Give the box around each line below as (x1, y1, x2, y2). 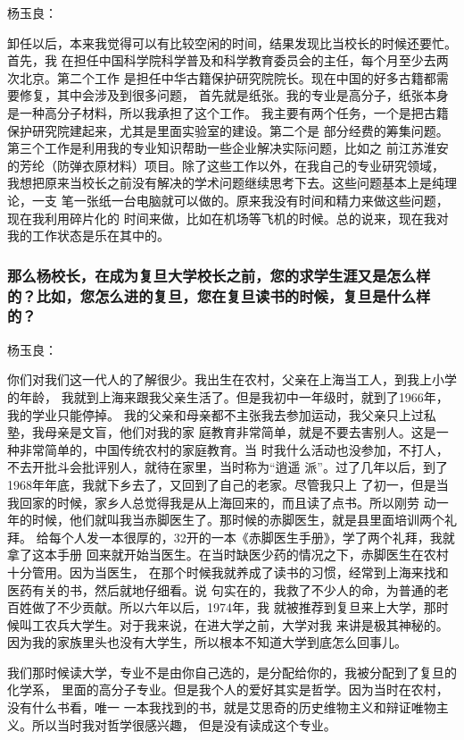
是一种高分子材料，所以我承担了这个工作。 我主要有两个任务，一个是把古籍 (7, 103, 449, 122)
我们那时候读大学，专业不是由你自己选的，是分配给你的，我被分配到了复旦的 (7, 662, 457, 681)
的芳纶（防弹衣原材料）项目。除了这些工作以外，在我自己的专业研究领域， (7, 156, 444, 174)
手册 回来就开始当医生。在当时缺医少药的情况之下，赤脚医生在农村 (56, 545, 449, 564)
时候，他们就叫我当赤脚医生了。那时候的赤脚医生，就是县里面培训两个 (31, 510, 444, 529)
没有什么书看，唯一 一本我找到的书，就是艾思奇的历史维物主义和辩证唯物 (7, 698, 436, 717)
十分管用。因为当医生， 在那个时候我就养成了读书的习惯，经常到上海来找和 (7, 562, 449, 581)
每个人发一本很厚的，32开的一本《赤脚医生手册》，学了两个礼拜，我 (48, 527, 443, 546)
